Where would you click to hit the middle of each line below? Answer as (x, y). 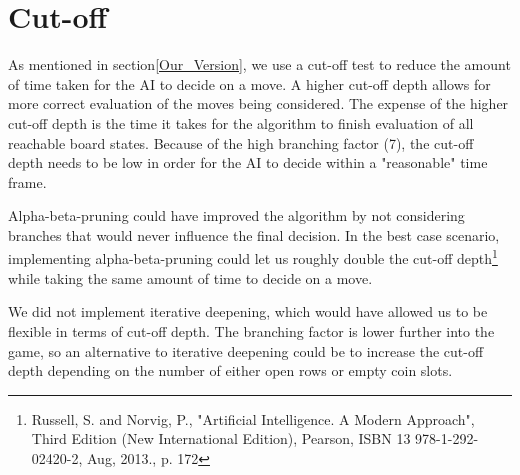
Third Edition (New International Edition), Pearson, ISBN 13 (221, 438)
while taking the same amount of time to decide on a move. (190, 277)
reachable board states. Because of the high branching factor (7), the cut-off (241, 142)
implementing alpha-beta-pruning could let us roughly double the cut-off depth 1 (253, 257)
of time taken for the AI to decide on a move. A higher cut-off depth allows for (249, 83)
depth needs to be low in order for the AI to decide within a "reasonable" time (248, 162)
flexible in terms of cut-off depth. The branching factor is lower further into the (251, 330)
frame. (27, 181)
